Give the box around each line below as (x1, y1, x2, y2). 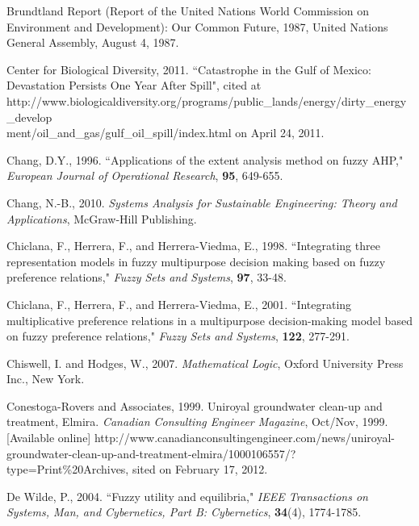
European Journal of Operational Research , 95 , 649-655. (6, 167, 283, 184)
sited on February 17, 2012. (132, 461, 268, 478)
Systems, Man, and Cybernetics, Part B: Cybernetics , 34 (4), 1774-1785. (6, 503, 362, 520)
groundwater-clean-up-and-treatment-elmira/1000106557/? (6, 445, 296, 461)
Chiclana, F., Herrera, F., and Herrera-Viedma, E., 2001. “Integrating (6, 295, 352, 312)
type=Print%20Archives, (6, 461, 129, 478)
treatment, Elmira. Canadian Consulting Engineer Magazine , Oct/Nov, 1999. (6, 413, 388, 430)
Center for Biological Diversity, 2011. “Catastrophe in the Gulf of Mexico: (6, 61, 371, 77)
